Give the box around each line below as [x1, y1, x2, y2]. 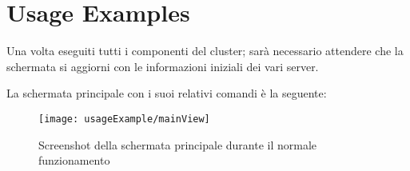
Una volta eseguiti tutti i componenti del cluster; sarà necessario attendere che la [6, 42, 404, 59]
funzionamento [38, 152, 110, 169]
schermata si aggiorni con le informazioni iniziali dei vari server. [6, 58, 319, 74]
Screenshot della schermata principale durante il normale [38, 136, 317, 153]
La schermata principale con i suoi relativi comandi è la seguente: [6, 85, 327, 101]
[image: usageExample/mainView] [38, 113, 210, 125]
